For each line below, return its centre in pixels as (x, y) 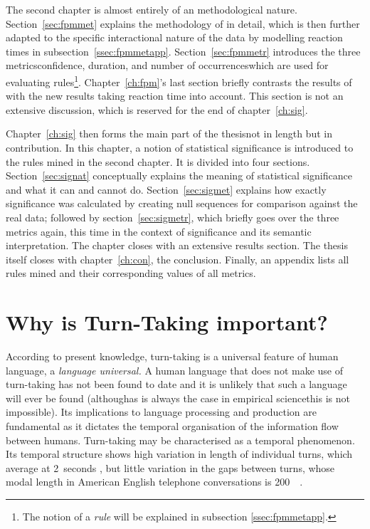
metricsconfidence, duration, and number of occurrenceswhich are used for (167, 65)
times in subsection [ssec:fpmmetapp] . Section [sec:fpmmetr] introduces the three (183, 51)
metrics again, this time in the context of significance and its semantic (159, 231)
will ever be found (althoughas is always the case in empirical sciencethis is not (178, 398)
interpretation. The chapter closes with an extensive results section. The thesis (177, 245)
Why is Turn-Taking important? (167, 322)
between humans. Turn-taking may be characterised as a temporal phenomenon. (180, 440)
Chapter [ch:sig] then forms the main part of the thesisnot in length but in (169, 133)
